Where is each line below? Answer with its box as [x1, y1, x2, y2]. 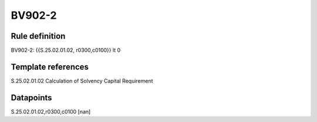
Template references [11, 62, 89, 72]
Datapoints [11, 93, 52, 103]
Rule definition [11, 31, 66, 41]
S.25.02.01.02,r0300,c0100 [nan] [11, 108, 91, 115]
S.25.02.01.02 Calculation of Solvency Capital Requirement [11, 77, 153, 84]
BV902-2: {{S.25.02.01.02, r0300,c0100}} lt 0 [11, 47, 121, 54]
